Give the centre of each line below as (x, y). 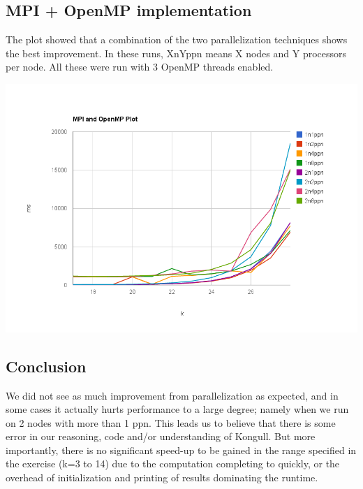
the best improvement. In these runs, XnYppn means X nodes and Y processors (176, 53)
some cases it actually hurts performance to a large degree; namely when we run (177, 409)
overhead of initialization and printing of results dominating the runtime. (162, 477)
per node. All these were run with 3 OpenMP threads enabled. (140, 67)
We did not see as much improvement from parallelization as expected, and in (172, 395)
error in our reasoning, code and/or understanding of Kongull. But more (161, 436)
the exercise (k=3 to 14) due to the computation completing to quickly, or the (173, 464)
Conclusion (46, 366)
